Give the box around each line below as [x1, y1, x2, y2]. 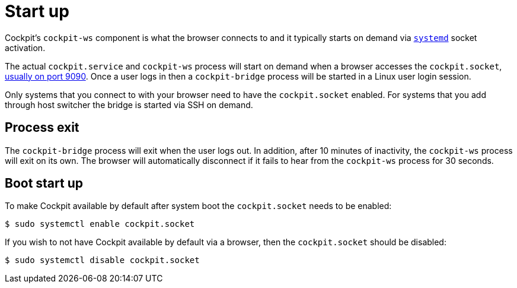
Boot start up [5, 176, 83, 191]
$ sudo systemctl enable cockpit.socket [5, 219, 195, 229]
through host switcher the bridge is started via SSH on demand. [5, 99, 253, 110]
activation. [5, 42, 46, 53]
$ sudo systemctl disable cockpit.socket [5, 255, 200, 265]
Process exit [5, 120, 79, 135]
